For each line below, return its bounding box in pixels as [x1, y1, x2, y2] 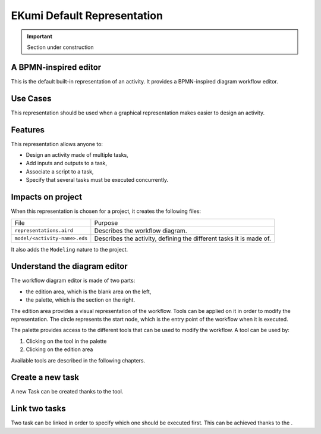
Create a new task [11, 373, 80, 383]
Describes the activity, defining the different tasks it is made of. [94, 234, 272, 243]
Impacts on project [11, 192, 83, 202]
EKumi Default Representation [11, 9, 163, 22]
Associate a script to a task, [26, 168, 94, 175]
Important [27, 33, 53, 40]
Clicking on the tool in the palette [26, 337, 107, 345]
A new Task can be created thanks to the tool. [11, 388, 124, 395]
